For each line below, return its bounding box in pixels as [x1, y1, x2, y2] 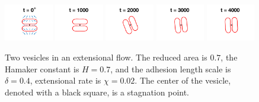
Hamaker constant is [5, 62, 79, 75]
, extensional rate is [30, 74, 101, 87]
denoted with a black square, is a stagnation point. [5, 85, 190, 98]
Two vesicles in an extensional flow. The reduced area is [5, 50, 207, 63]
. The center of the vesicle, [135, 74, 231, 87]
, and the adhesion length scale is [110, 62, 231, 75]
